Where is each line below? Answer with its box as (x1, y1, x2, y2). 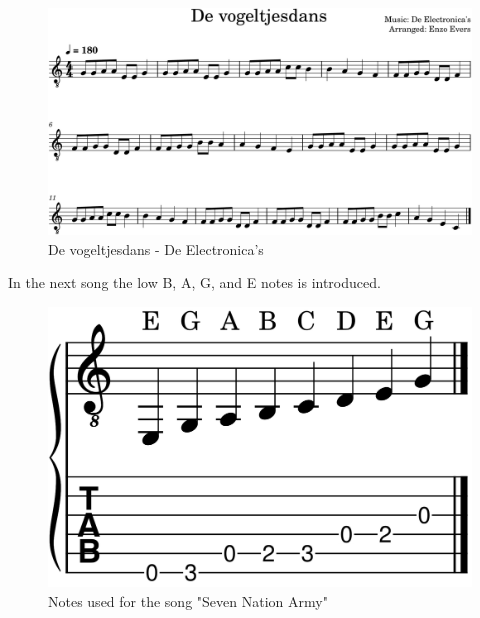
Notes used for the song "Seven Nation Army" (48, 590, 328, 611)
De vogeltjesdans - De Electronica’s (48, 238, 264, 259)
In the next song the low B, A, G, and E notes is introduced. (8, 272, 381, 293)
